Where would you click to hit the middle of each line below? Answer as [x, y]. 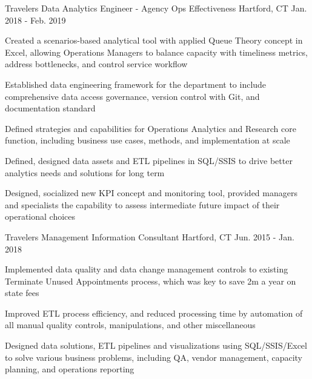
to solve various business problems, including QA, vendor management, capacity [154, 357]
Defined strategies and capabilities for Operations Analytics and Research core [151, 128]
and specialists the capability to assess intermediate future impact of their [142, 204]
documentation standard [50, 108]
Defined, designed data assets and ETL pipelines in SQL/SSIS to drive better [149, 160]
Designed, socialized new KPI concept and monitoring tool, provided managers [151, 193]
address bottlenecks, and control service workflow [96, 64]
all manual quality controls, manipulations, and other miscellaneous [130, 325]
